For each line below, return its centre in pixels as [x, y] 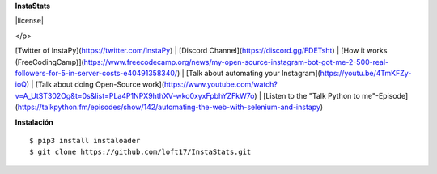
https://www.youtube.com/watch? [221, 84]
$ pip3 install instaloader [85, 140]
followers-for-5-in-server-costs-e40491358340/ [96, 73]
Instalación [34, 122]
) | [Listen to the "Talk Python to [307, 95]
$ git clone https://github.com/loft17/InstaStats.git [140, 152]
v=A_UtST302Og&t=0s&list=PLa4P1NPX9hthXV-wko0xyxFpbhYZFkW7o [135, 95]
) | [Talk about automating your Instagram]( [249, 73]
